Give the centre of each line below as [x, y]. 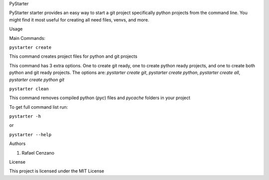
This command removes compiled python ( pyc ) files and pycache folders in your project [100, 98]
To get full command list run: [39, 107]
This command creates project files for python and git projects [73, 56]
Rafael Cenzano [38, 153]
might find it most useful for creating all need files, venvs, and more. [79, 19]
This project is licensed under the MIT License [57, 171]
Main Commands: [27, 38]
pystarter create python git [37, 79]
